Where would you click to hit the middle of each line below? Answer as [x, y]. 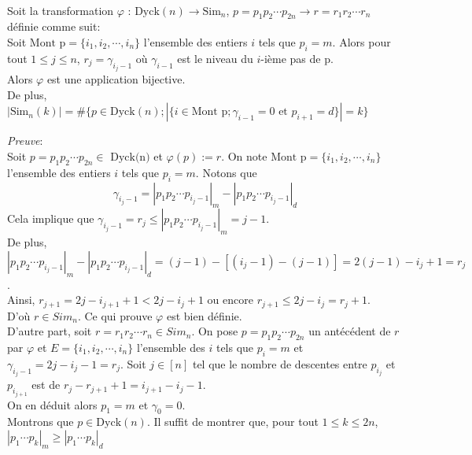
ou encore [230, 300]
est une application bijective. [116, 79]
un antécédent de [350, 331]
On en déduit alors [52, 404]
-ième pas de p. [297, 58]
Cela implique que [51, 218]
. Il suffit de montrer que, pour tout [232, 422]
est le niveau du [215, 58]
